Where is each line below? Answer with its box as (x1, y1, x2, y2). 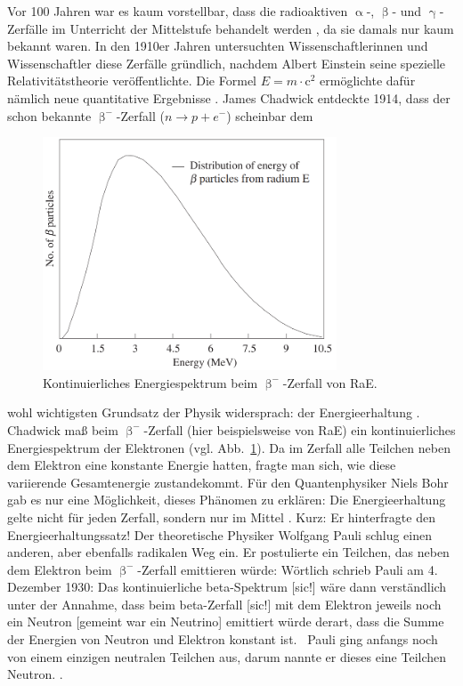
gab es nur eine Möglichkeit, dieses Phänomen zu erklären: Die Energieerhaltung (7, 490, 446, 509)
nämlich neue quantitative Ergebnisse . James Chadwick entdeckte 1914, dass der (7, 88, 451, 107)
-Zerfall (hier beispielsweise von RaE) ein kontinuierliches (143, 420, 456, 439)
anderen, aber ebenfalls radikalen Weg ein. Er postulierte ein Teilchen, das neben (7, 543, 450, 561)
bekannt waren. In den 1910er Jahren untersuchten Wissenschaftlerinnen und (7, 36, 428, 55)
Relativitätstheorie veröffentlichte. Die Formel (7, 71, 256, 90)
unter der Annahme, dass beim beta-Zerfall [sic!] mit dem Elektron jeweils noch (7, 594, 442, 613)
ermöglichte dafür (320, 71, 416, 90)
